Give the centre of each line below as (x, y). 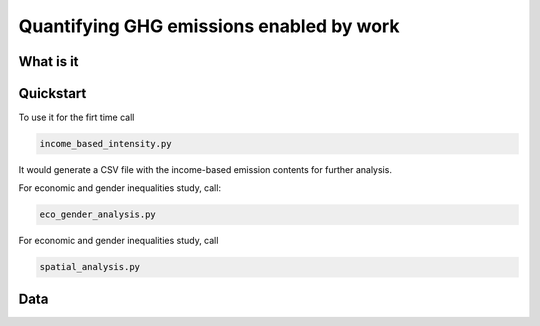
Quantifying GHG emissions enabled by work (209, 26)
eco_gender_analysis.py (98, 214)
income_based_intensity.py (105, 144)
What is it (48, 61)
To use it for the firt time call (76, 117)
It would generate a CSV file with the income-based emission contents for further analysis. (205, 170)
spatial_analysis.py (89, 267)
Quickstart (52, 93)
